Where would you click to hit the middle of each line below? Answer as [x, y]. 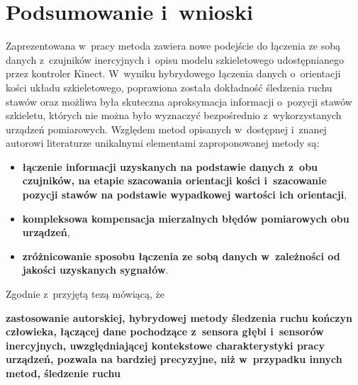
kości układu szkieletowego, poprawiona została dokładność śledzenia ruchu [169, 87]
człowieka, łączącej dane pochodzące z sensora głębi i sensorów [165, 331]
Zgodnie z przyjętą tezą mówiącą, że [85, 294]
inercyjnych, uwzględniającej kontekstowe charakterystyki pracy [165, 345]
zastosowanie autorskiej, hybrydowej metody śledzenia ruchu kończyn [179, 317]
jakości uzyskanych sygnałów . [95, 270]
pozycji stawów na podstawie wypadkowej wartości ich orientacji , [185, 195]
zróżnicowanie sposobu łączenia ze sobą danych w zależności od [181, 256]
